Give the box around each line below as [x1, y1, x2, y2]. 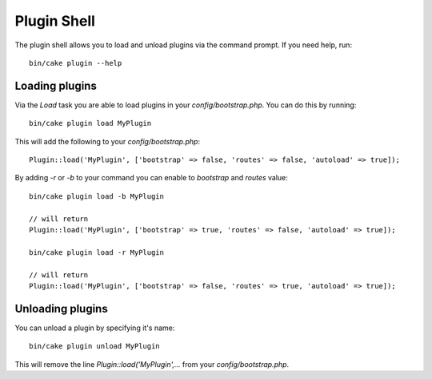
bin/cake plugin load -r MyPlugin [29, 248, 164, 256]
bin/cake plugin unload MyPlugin [29, 341, 160, 351]
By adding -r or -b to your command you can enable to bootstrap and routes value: [14, 173, 288, 183]
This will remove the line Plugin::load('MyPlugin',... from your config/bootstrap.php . [14, 359, 290, 369]
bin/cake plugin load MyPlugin [29, 119, 152, 128]
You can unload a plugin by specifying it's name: [14, 323, 175, 333]
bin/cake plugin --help [29, 58, 122, 67]
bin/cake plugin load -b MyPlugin [29, 192, 164, 200]
